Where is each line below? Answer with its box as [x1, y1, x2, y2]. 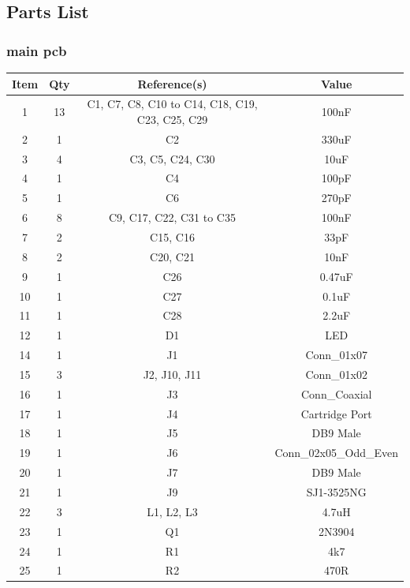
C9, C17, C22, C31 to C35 [109, 209, 236, 226]
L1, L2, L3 [147, 503, 198, 519]
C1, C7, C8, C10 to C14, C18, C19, [87, 96, 258, 112]
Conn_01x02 [305, 365, 367, 382]
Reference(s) [137, 75, 207, 92]
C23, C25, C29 [136, 110, 208, 127]
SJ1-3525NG [306, 483, 367, 500]
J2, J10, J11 [143, 365, 202, 382]
